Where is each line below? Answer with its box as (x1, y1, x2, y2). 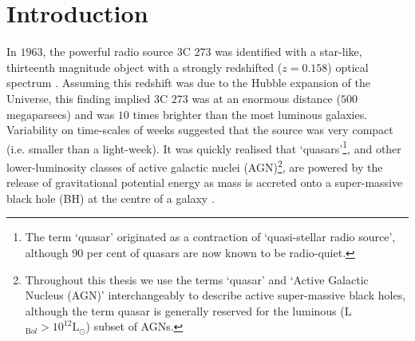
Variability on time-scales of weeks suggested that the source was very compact (6, 121, 393, 138)
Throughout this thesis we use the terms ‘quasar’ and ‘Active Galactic (25, 271, 369, 287)
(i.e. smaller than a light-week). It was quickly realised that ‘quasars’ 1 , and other (6, 137, 401, 157)
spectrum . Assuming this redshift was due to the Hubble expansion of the (6, 74, 371, 91)
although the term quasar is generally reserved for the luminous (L (25, 302, 352, 319)
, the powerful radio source (42, 43, 174, 60)
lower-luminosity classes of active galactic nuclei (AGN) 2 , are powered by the (6, 156, 383, 175)
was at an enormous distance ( (192, 89, 341, 106)
